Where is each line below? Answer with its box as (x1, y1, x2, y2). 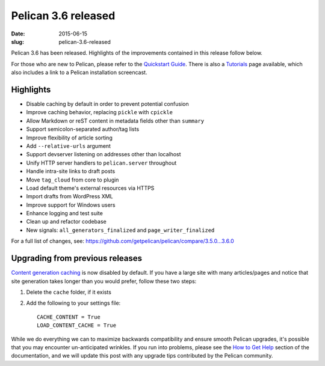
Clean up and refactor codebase (26, 218, 107, 225)
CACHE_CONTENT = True (37, 313, 101, 320)
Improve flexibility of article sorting (26, 134, 113, 141)
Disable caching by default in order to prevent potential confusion (26, 100, 189, 108)
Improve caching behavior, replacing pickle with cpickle (26, 109, 173, 116)
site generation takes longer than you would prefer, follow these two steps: (11, 277, 197, 285)
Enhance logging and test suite (26, 210, 104, 217)
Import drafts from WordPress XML (26, 193, 114, 200)
